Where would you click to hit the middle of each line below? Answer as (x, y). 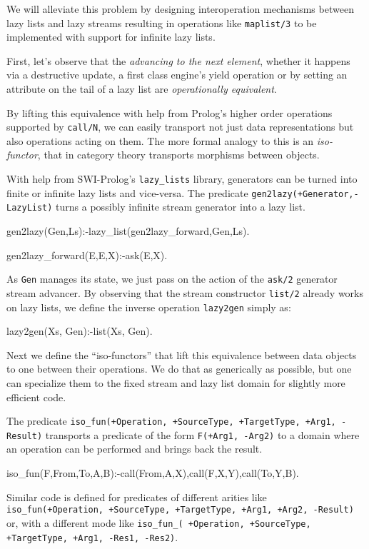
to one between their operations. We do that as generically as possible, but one (179, 369)
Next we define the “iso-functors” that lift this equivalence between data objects (182, 354)
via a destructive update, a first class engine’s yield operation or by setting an (177, 75)
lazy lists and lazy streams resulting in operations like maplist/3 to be (162, 22)
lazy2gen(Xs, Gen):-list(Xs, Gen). (80, 331)
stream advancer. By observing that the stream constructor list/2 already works (185, 292)
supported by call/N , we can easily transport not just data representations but (180, 127)
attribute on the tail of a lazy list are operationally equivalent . (142, 89)
